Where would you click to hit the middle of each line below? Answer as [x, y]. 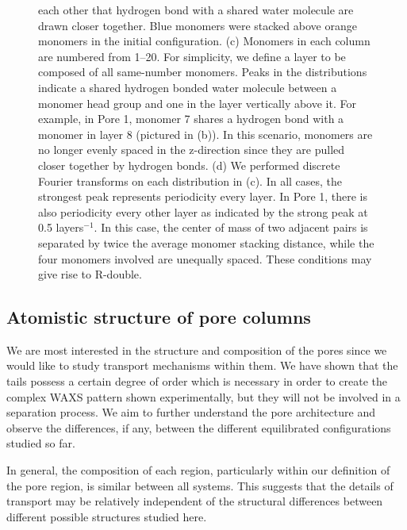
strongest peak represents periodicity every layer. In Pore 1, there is [203, 196]
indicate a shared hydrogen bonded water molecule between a [188, 87]
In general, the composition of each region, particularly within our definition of [198, 470]
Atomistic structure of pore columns [159, 317]
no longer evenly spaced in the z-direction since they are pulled [192, 150]
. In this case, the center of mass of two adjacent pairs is [231, 227]
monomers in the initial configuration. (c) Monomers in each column [204, 41]
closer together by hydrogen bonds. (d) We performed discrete [189, 165]
